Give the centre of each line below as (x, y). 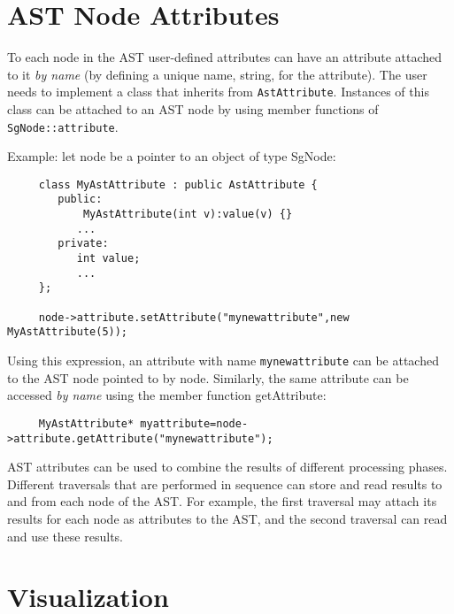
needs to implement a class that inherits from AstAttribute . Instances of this (218, 92)
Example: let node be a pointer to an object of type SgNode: (172, 156)
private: (83, 244)
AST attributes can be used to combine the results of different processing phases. (227, 467)
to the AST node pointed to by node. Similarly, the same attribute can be (208, 377)
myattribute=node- (194, 423)
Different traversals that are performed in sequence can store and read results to (225, 484)
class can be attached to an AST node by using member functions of (193, 108)
